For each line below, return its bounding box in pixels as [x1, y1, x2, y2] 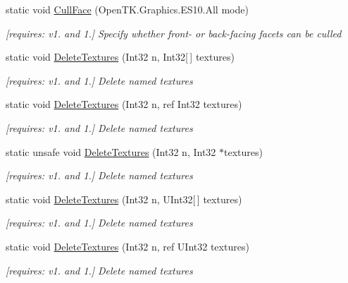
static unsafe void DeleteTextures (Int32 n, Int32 [6, 144, 216, 159]
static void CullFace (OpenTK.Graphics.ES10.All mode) [6, 2, 249, 16]
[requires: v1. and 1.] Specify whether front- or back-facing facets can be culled [6, 25, 342, 40]
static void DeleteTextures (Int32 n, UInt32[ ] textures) [6, 191, 242, 206]
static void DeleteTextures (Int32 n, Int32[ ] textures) [6, 49, 235, 64]
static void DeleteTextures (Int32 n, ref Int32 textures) [6, 97, 242, 112]
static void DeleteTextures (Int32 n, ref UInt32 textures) [6, 239, 249, 253]
